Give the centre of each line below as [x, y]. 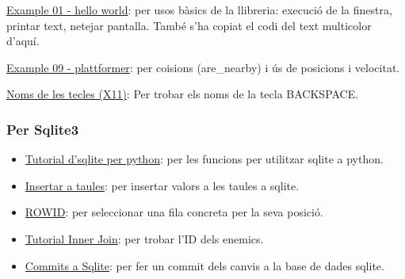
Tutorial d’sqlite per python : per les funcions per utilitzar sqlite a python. [204, 159]
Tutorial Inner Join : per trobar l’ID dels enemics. [144, 238]
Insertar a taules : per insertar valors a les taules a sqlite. [162, 185]
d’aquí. [23, 41]
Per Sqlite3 [43, 129]
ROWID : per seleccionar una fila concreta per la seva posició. [174, 212]
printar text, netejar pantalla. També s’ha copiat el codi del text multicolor [189, 25]
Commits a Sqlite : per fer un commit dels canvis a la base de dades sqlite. [204, 265]
